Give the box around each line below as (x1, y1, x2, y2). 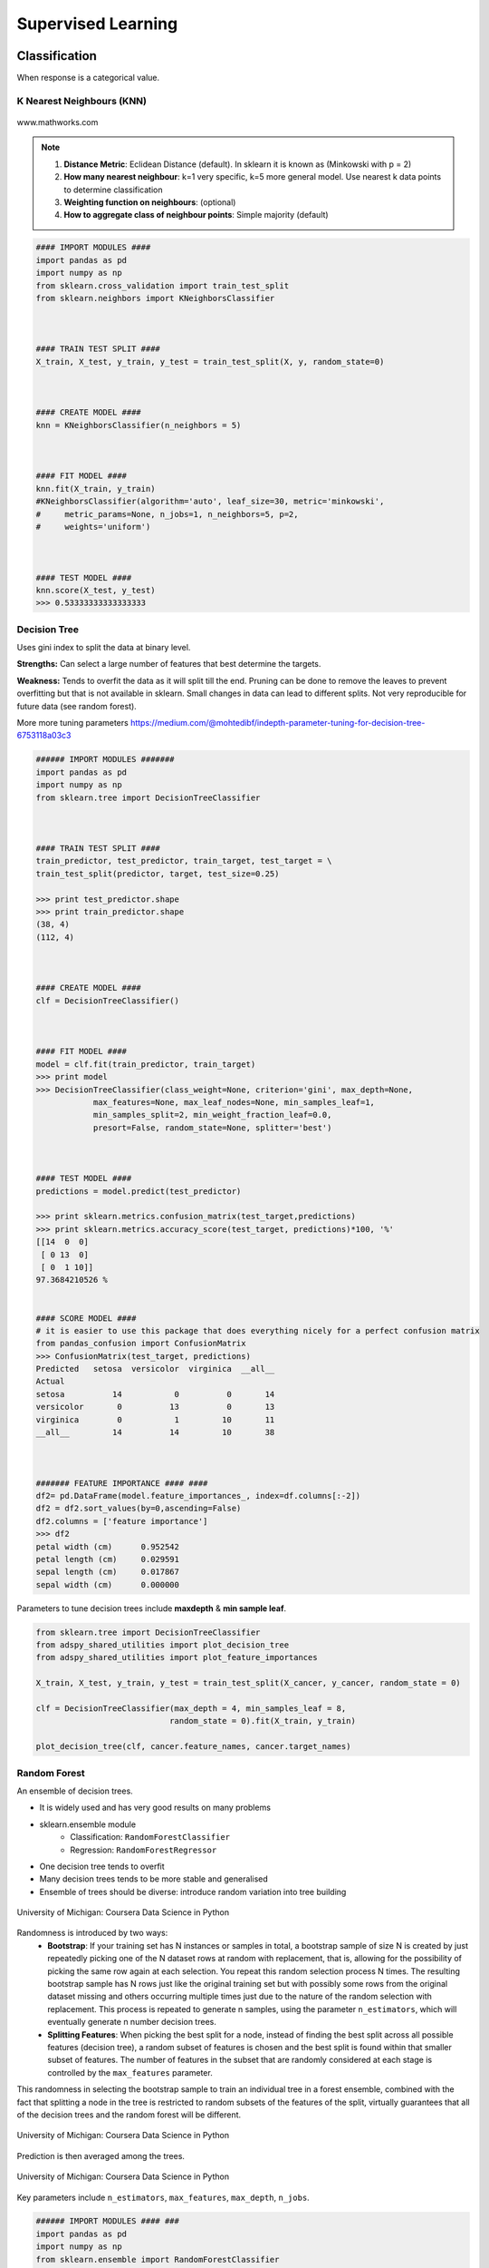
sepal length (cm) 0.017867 (35, 1567, 180, 1578)
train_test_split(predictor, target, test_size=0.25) (35, 868, 280, 879)
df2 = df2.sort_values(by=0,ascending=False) (35, 1503, 242, 1514)
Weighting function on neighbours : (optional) (63, 196, 236, 208)
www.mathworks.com (16, 117, 99, 128)
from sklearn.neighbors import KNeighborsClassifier (35, 293, 275, 303)
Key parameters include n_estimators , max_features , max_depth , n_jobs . (16, 2192, 310, 2203)
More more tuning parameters (16, 717, 129, 728)
